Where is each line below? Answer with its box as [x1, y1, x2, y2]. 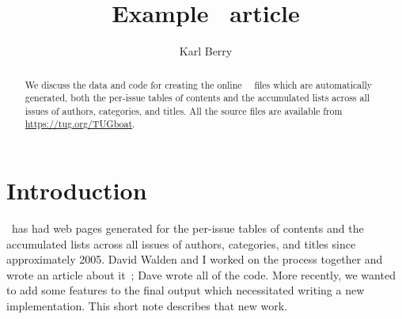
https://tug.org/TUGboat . [25, 117, 135, 131]
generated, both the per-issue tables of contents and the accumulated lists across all [25, 91, 370, 104]
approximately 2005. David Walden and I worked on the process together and [6, 251, 383, 268]
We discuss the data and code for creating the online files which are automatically [25, 78, 373, 91]
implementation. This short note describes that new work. [6, 298, 288, 314]
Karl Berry [179, 43, 233, 59]
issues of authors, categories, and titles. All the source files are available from [25, 104, 343, 117]
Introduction [6, 174, 147, 207]
